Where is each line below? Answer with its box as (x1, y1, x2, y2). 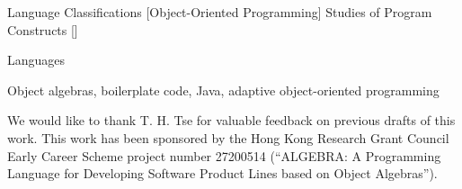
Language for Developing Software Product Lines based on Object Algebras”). (7, 164, 438, 183)
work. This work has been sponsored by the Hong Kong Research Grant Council (7, 128, 449, 147)
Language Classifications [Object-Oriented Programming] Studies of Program (7, 3, 432, 21)
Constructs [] (7, 20, 78, 39)
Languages (7, 50, 66, 69)
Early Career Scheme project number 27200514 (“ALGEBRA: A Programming (7, 146, 441, 165)
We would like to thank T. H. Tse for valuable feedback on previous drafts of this (7, 111, 456, 130)
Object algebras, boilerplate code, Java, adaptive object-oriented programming (7, 80, 440, 99)
